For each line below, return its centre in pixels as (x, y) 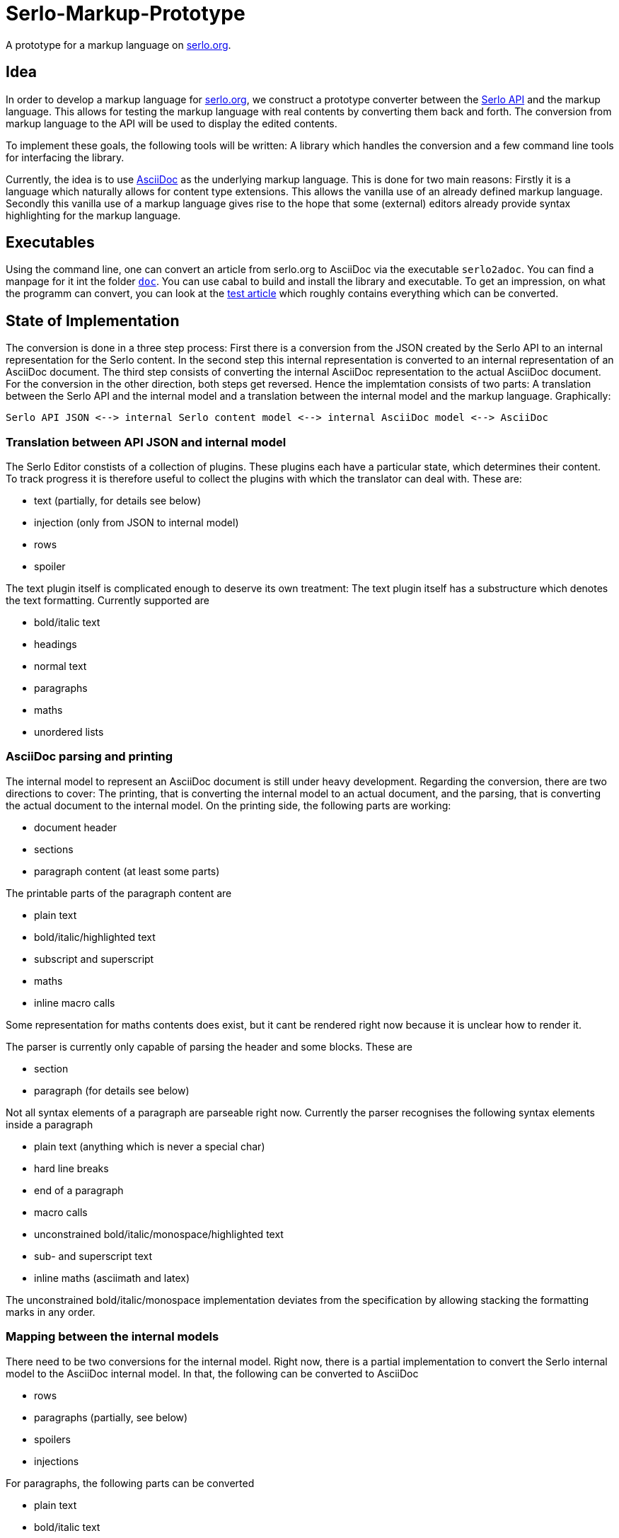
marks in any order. (51, 1312)
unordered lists (69, 732)
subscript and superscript (94, 959)
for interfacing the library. (65, 157)
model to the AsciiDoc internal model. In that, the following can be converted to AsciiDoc (212, 1373)
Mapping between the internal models (112, 1337)
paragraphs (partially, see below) (111, 1417)
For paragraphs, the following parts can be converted (130, 1483)
